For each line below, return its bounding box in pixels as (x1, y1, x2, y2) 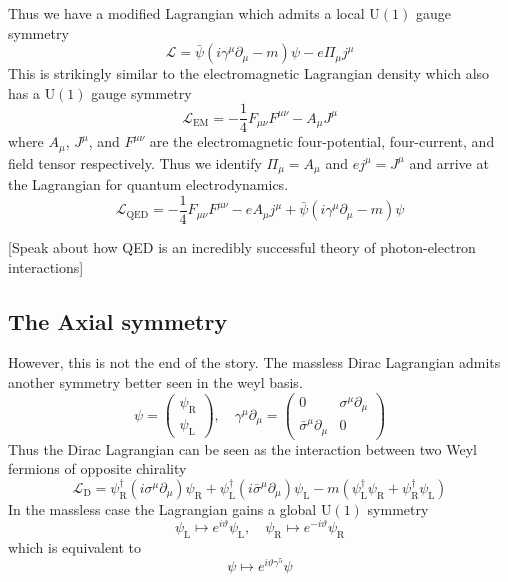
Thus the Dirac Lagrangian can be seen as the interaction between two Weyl (8, 438, 477, 459)
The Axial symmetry (8, 305, 228, 336)
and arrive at (409, 152, 489, 173)
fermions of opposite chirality (8, 458, 187, 479)
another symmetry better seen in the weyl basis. (8, 371, 303, 392)
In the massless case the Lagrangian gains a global (8, 498, 317, 519)
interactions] (8, 256, 84, 277)
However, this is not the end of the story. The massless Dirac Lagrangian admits (8, 352, 501, 373)
